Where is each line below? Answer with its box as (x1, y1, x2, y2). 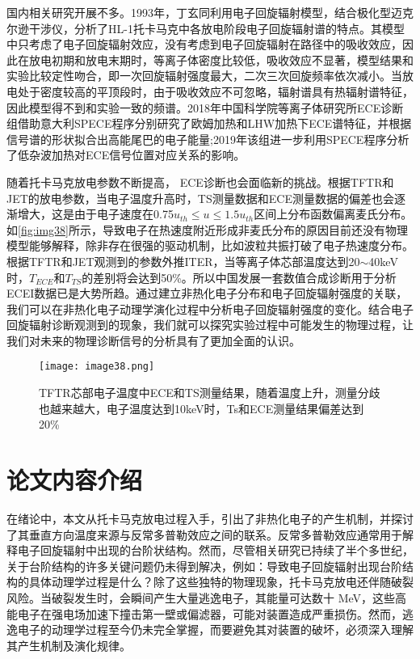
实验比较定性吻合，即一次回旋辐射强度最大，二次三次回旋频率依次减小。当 (6, 67, 402, 84)
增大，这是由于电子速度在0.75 (17, 205, 174, 222)
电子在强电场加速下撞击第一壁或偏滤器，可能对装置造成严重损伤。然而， (17, 605, 402, 622)
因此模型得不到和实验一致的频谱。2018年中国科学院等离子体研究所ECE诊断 (6, 99, 404, 116)
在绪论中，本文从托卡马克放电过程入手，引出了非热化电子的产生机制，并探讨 (6, 510, 414, 527)
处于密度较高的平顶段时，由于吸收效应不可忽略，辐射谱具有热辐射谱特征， (17, 82, 414, 99)
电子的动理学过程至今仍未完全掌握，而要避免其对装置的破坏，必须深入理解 (17, 621, 414, 638)
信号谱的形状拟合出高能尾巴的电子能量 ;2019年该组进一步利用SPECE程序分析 (6, 130, 409, 147)
